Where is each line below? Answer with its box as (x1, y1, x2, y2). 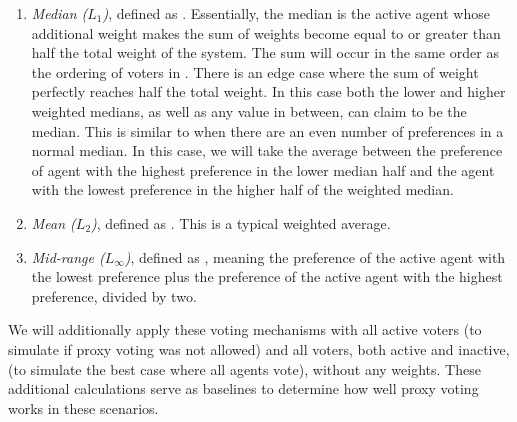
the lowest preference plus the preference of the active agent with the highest (31, 266, 503, 287)
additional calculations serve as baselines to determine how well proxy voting (8, 378, 479, 399)
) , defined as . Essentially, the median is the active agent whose (102, 3, 490, 23)
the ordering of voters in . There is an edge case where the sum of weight (31, 61, 479, 82)
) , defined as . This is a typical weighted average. (91, 212, 391, 233)
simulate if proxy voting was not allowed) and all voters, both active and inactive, (8, 338, 510, 359)
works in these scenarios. (8, 397, 159, 418)
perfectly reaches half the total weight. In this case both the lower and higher (31, 81, 506, 102)
